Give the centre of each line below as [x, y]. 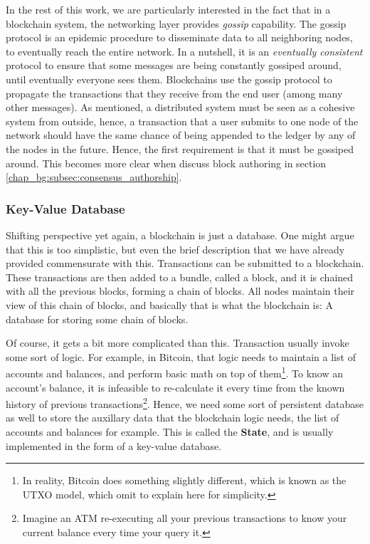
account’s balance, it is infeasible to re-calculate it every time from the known [175, 387]
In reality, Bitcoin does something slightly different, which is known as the [184, 480]
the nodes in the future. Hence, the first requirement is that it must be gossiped [180, 148]
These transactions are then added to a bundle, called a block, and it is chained [180, 277]
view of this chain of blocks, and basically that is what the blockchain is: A [170, 304]
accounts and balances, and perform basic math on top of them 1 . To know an [174, 372]
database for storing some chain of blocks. [97, 319]
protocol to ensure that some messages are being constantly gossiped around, [174, 65]
